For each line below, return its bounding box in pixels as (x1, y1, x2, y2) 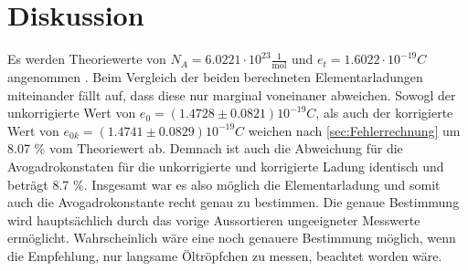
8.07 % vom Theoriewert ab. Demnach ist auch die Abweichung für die (7, 139, 403, 158)
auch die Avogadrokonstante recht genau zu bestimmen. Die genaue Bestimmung (7, 193, 460, 212)
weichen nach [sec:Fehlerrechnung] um (248, 120, 461, 140)
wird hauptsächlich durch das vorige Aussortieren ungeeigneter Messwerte (7, 210, 420, 229)
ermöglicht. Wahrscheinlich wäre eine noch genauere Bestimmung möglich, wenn (7, 228, 456, 247)
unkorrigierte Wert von (7, 103, 136, 122)
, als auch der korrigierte (315, 103, 453, 122)
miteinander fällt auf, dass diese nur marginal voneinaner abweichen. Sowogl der (7, 85, 456, 104)
